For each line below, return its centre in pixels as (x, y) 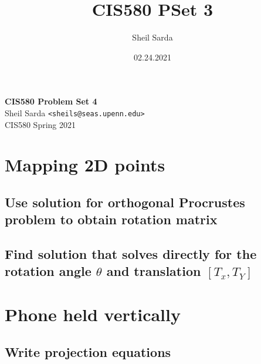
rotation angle (48, 271)
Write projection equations (88, 351)
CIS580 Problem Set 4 (51, 101)
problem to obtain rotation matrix (111, 219)
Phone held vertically (93, 314)
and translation (154, 271)
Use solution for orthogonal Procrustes (125, 202)
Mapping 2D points (85, 165)
